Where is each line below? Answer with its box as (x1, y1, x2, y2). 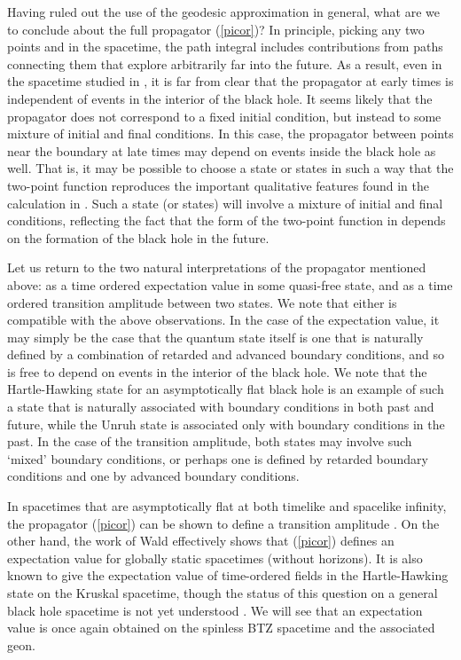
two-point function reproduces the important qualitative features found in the (7, 176, 429, 194)
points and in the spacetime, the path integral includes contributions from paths (7, 37, 443, 56)
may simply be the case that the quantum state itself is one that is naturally (7, 327, 424, 346)
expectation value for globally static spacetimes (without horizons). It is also (7, 548, 423, 567)
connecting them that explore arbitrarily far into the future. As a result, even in (7, 54, 442, 73)
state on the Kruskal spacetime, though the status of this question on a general (7, 584, 438, 601)
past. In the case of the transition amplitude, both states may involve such (7, 432, 412, 451)
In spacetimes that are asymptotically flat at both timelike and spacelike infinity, (7, 497, 447, 515)
